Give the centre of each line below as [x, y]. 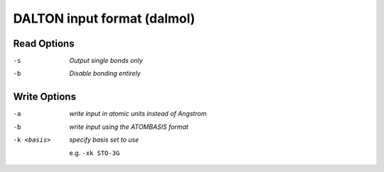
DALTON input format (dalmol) [104, 18]
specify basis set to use [104, 140]
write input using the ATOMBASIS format [129, 127]
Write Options [44, 97]
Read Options [44, 44]
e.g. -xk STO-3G [95, 153]
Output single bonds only [106, 61]
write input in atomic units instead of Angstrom [138, 114]
